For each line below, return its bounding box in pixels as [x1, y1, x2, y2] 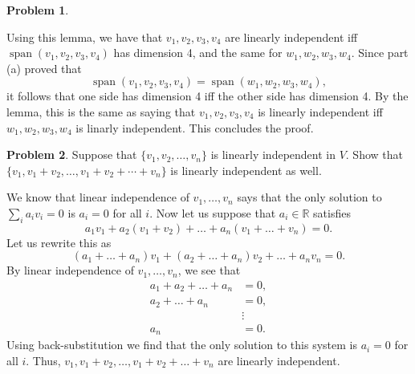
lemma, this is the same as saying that [6, 103, 196, 120]
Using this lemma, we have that [6, 28, 163, 45]
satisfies [313, 204, 351, 221]
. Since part [351, 44, 409, 61]
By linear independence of [6, 262, 134, 278]
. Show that [345, 146, 403, 163]
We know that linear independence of [6, 189, 189, 205]
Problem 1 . [6, 2, 69, 18]
